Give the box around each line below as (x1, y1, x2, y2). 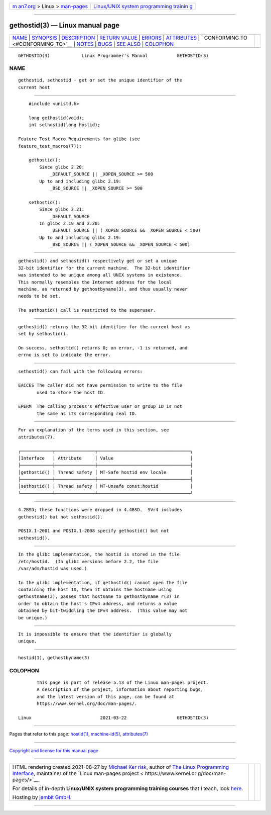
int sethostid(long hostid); (28, 122, 100, 128)
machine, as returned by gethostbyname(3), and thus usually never (18, 287, 188, 292)
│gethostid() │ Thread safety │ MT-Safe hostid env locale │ (18, 469, 193, 475)
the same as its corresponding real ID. (37, 410, 138, 416)
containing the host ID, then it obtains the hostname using (18, 587, 172, 593)
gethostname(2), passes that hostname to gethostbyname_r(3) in (18, 594, 180, 599)
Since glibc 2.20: (39, 164, 85, 170)
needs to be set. (18, 293, 61, 299)
